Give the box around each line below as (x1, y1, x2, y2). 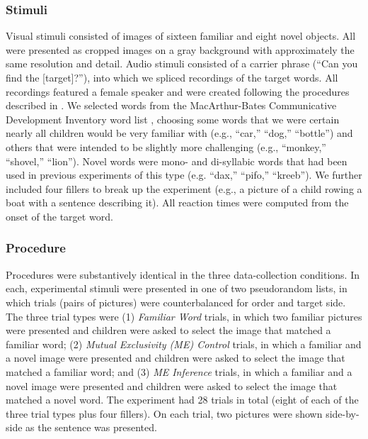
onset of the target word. (6, 209, 113, 223)
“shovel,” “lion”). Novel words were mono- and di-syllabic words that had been (6, 153, 347, 168)
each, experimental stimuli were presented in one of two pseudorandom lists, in (6, 281, 347, 296)
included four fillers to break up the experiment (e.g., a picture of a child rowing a (6, 181, 362, 196)
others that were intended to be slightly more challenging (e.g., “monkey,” (6, 139, 326, 154)
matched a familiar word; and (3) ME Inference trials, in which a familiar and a (6, 364, 352, 379)
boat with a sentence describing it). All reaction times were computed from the (6, 195, 349, 210)
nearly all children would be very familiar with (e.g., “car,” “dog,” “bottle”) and (6, 126, 353, 140)
